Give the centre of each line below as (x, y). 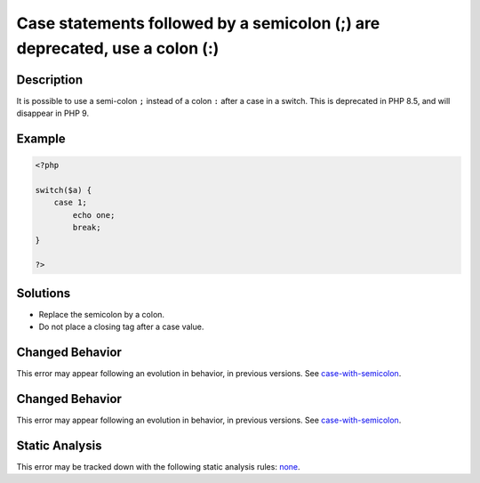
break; (87, 228)
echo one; (94, 215)
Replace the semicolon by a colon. (101, 314)
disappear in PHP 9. (52, 113)
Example (41, 139)
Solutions (44, 293)
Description (50, 80)
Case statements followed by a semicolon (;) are (198, 23)
